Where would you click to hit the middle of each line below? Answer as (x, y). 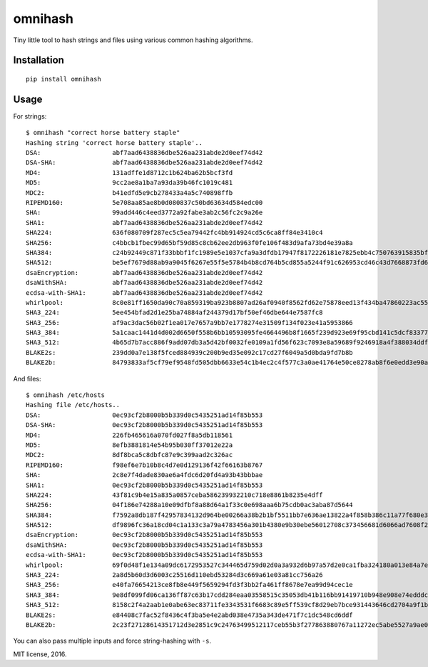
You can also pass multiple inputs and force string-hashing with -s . (112, 641)
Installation (39, 60)
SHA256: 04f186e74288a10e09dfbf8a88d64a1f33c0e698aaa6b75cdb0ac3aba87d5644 (189, 505)
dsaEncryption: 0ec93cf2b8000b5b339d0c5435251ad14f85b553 (144, 535)
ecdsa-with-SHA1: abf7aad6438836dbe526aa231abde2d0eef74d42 (144, 292)
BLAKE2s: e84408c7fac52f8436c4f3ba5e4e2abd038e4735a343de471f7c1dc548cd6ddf (189, 615)
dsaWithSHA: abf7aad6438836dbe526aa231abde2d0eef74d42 (144, 283)
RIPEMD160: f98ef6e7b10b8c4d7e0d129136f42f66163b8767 (144, 465)
